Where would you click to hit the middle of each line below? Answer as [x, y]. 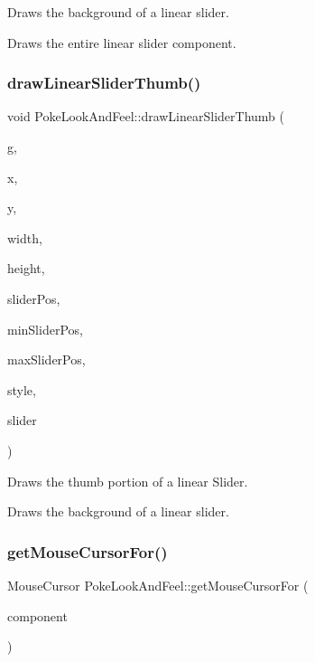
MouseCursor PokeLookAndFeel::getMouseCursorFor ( [158, 585]
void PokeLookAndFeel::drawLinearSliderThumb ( [146, 116]
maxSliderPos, [46, 359]
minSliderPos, [45, 329]
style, [22, 389]
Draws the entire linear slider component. [122, 42]
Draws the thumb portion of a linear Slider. [128, 481]
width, [25, 237]
